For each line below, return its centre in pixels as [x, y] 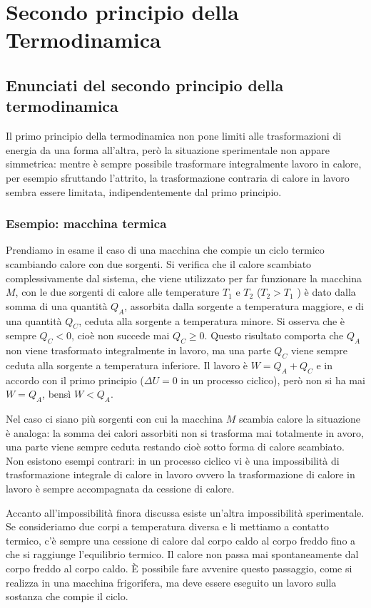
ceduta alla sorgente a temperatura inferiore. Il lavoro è [127, 365]
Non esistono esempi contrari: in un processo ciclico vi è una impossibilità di [173, 460]
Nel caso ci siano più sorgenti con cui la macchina [114, 419]
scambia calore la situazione [299, 419]
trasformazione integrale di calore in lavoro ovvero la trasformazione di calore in [181, 474]
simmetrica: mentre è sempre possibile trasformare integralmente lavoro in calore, [184, 164]
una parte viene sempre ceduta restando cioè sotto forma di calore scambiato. [175, 447]
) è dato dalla [326, 292]
